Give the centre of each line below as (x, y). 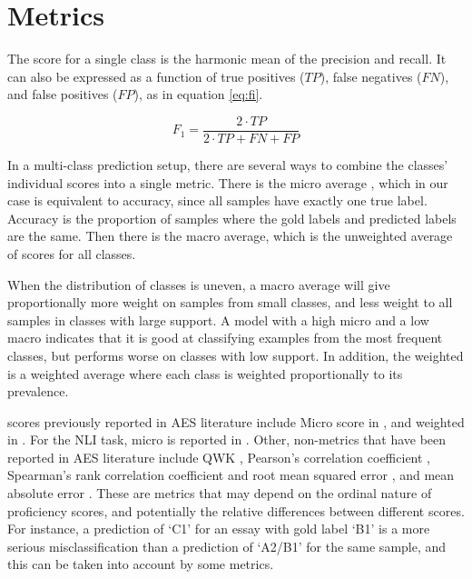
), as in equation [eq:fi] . (198, 94)
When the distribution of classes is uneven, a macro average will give (199, 284)
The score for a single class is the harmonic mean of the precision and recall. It (227, 59)
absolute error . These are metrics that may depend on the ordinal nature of (220, 493)
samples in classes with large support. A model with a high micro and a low (218, 319)
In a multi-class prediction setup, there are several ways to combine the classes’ (228, 164)
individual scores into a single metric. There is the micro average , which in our (228, 182)
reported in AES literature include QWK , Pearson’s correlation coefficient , (219, 457)
